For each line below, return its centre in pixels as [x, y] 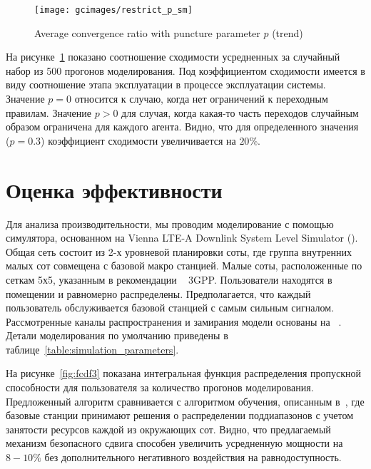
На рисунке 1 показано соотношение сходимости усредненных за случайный [173, 57]
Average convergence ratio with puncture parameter [147, 32]
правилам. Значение [49, 112]
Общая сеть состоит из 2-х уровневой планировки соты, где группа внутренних [179, 251]
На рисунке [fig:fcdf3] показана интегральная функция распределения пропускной [184, 373]
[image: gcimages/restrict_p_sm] [113, 10]
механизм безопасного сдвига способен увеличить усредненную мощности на [174, 443]
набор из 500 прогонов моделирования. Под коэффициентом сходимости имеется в [185, 70]
